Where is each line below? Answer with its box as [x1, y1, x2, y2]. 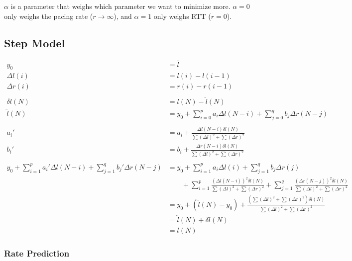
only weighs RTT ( [153, 10, 211, 21]
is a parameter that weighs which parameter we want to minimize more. [10, 1, 231, 11]
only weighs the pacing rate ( [4, 10, 93, 21]
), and [114, 10, 132, 21]
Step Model [4, 35, 65, 50]
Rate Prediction [4, 247, 70, 259]
